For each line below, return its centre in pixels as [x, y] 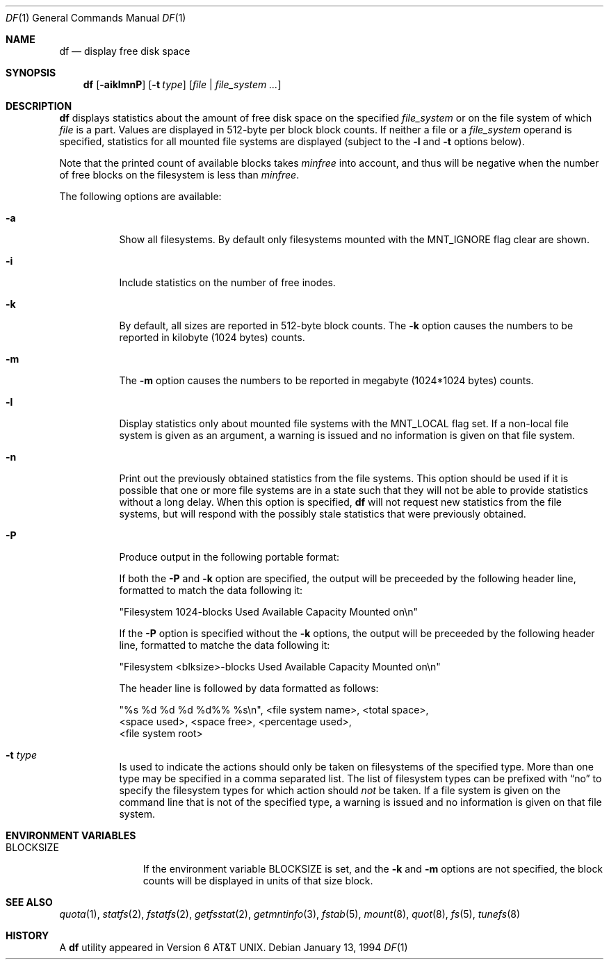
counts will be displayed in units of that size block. [258, 881]
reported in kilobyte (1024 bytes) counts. [212, 337]
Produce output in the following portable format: [229, 557]
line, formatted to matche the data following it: [225, 645]
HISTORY [27, 935]
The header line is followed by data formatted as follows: [249, 688]
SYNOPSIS [31, 73]
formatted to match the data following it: [211, 590]
